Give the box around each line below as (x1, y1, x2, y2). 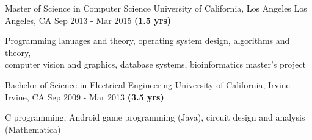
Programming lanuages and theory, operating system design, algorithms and (5, 34, 290, 47)
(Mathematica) (5, 122, 61, 135)
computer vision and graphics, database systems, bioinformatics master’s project (5, 58, 306, 71)
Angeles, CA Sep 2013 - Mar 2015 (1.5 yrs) (5, 13, 171, 26)
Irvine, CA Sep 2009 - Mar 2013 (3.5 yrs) (5, 90, 164, 103)
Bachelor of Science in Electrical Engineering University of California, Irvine (5, 78, 290, 91)
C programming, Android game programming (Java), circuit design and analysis (5, 111, 305, 124)
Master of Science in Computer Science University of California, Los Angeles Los (5, 2, 307, 14)
